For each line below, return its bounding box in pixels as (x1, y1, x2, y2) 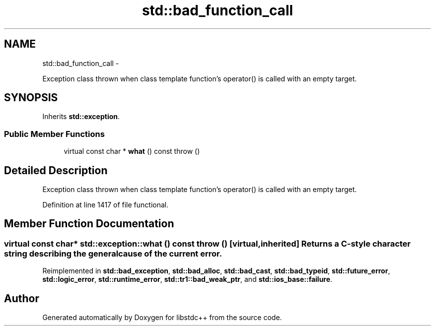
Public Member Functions (4, 129, 105, 139)
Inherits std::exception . (42, 112, 120, 121)
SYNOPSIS (4, 91, 58, 104)
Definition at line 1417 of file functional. (42, 200, 169, 209)
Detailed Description (4, 164, 108, 177)
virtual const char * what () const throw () (64, 147, 200, 156)
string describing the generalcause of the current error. (4, 248, 222, 259)
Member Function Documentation (4, 217, 174, 230)
